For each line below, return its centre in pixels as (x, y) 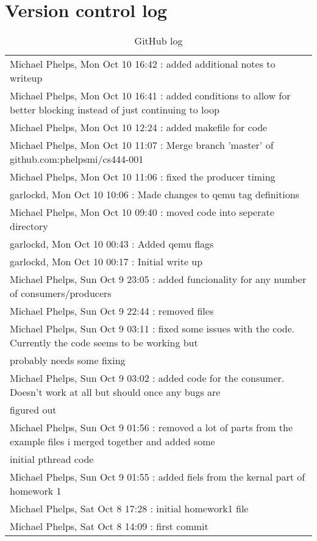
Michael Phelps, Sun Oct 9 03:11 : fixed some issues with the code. (152, 329)
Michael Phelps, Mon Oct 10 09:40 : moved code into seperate (142, 212)
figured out (33, 410)
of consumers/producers (61, 293)
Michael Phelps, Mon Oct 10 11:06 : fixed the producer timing (143, 177)
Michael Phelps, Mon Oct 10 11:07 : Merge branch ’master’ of (142, 145)
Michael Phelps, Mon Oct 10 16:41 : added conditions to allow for (150, 96)
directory (29, 226)
